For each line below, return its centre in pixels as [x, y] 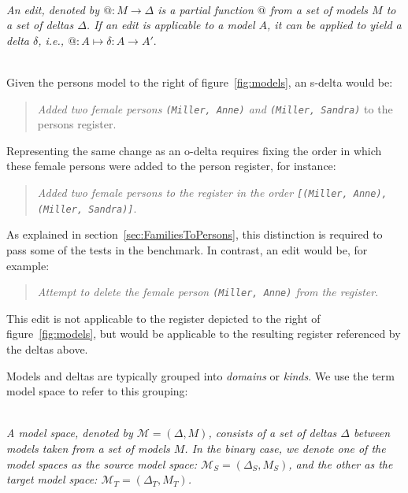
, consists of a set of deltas [273, 433]
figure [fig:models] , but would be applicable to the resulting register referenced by [204, 334]
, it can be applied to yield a [334, 25]
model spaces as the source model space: [102, 463]
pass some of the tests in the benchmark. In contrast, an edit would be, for [187, 249]
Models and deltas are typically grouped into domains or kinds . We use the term [200, 375]
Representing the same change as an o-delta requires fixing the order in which [194, 150]
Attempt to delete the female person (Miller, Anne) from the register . [208, 292]
